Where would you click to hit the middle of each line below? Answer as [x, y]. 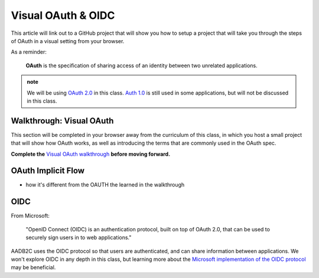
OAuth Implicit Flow [48, 171]
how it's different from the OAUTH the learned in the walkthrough [105, 185]
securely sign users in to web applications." [79, 238]
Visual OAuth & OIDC [63, 15]
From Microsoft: [30, 216]
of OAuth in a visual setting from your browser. [68, 41]
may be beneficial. [33, 267]
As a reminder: [29, 52]
